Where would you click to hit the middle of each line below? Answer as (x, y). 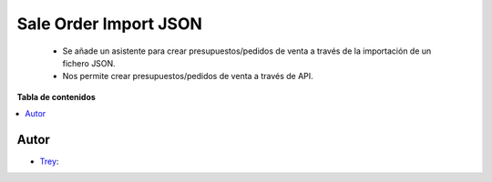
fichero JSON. (89, 63)
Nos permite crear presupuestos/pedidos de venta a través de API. (188, 76)
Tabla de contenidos (56, 96)
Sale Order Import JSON (109, 24)
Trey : (49, 162)
